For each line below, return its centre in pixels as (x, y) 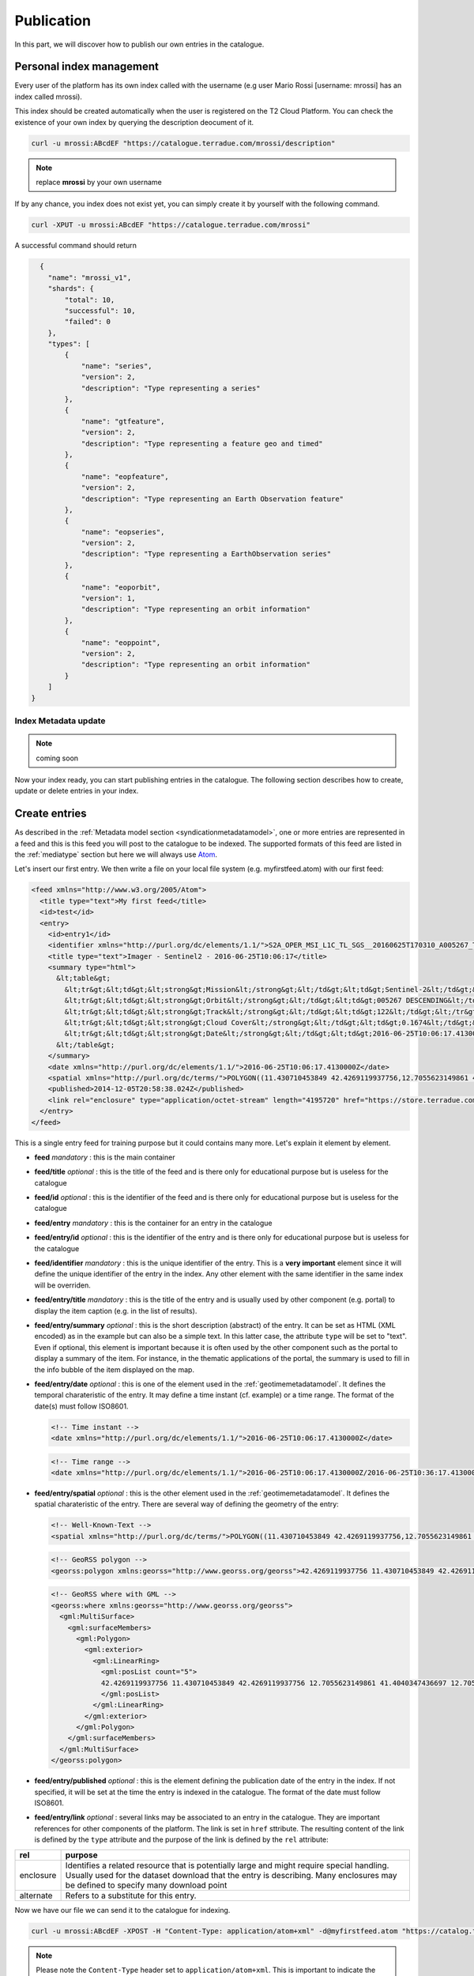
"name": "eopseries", (123, 532)
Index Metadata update (60, 721)
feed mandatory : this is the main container (105, 1157)
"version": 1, (108, 598)
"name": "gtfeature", (123, 421)
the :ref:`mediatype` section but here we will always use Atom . (116, 854)
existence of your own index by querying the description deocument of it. (134, 122)
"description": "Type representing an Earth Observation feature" (212, 499)
